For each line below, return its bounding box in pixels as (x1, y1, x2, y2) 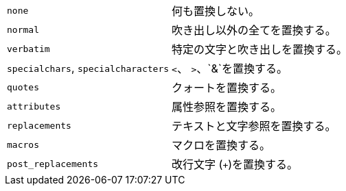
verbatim (7, 43, 50, 54)
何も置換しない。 (172, 4, 260, 18)
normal (7, 24, 39, 35)
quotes (7, 81, 39, 92)
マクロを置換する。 (172, 138, 271, 152)
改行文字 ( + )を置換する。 (172, 157, 299, 171)
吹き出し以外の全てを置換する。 (172, 23, 336, 37)
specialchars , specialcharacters (7, 61, 170, 75)
